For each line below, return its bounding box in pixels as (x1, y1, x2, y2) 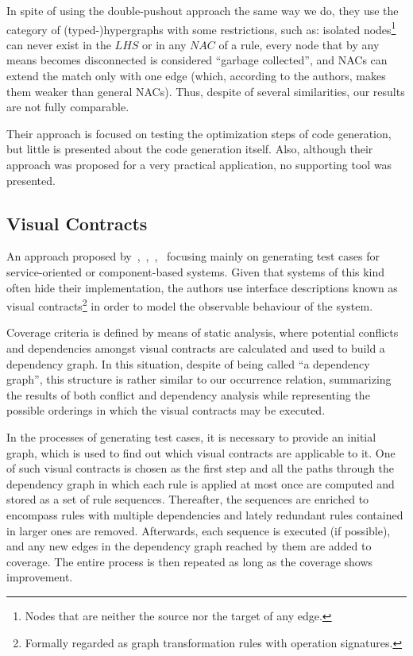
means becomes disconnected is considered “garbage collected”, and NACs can (6, 52, 388, 68)
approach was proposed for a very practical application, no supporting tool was (6, 156, 392, 172)
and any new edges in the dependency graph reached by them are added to (6, 538, 372, 554)
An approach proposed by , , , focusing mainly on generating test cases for (6, 248, 380, 264)
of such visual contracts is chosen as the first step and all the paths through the (6, 460, 395, 477)
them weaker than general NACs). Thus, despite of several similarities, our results (6, 83, 405, 99)
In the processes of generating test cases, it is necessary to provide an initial (6, 428, 376, 445)
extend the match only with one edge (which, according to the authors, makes (6, 68, 386, 84)
